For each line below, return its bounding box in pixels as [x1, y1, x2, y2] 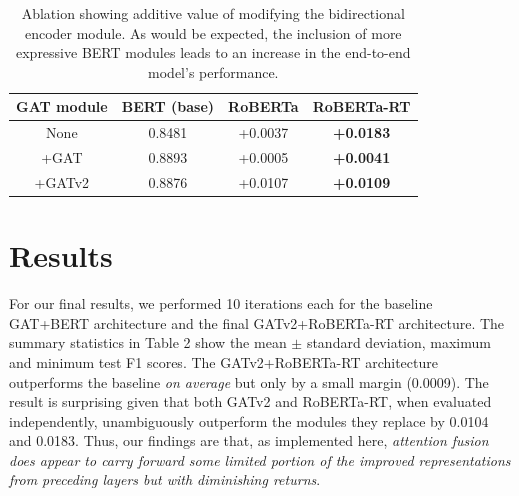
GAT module [16, 96, 108, 117]
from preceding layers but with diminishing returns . [9, 469, 321, 490]
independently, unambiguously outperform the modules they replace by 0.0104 [9, 410, 489, 431]
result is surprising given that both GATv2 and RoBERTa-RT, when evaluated [9, 391, 492, 412]
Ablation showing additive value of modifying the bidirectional [21, 3, 405, 23]
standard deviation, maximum [306, 332, 491, 353]
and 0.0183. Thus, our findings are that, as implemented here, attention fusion [9, 430, 489, 451]
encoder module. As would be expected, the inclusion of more [24, 22, 402, 43]
